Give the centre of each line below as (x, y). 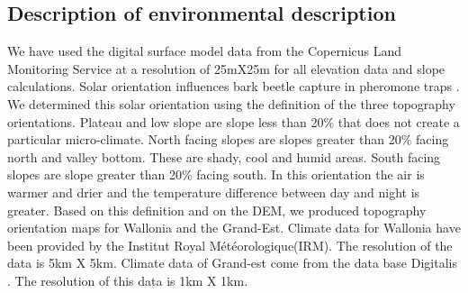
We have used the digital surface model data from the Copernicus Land (205, 51)
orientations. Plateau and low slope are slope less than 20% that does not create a (234, 121)
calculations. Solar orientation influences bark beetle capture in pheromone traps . (234, 86)
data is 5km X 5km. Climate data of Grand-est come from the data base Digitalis (232, 263)
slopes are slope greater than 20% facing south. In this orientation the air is (216, 174)
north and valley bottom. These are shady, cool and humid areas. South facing (224, 156)
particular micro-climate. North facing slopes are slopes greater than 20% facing (228, 139)
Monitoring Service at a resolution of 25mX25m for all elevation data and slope (226, 68)
